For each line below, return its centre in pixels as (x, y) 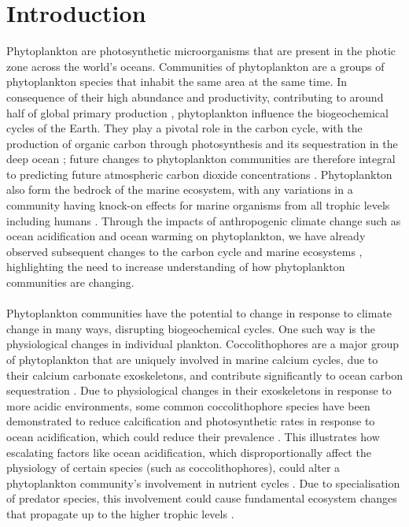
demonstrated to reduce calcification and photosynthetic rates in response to (191, 421)
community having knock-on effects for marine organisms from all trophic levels (198, 205)
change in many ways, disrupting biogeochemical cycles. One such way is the (191, 328)
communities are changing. (70, 282)
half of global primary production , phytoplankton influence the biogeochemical (197, 112)
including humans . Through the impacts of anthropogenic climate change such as (204, 220)
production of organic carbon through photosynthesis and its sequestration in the (202, 143)
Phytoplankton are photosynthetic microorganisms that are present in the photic (201, 51)
